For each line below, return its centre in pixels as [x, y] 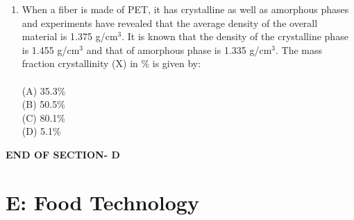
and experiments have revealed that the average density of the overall [170, 22]
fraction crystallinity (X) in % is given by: [111, 63]
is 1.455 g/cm [51, 49]
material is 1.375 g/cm [70, 36]
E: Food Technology [102, 202]
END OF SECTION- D [63, 154]
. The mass [299, 49]
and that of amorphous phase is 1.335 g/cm [179, 49]
